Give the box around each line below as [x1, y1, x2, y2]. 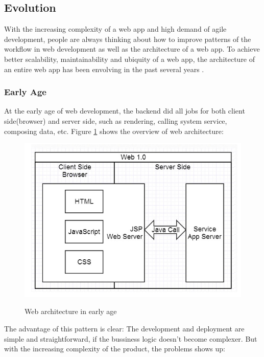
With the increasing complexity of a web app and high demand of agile [4, 24, 227, 34]
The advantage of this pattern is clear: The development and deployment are [4, 323, 245, 333]
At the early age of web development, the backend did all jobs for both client [4, 105, 245, 116]
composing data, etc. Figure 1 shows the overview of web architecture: [4, 125, 224, 136]
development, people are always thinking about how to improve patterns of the [4, 33, 251, 44]
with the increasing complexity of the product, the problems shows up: [4, 343, 225, 354]
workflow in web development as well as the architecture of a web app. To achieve [4, 43, 260, 54]
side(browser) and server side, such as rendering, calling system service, [4, 115, 227, 126]
